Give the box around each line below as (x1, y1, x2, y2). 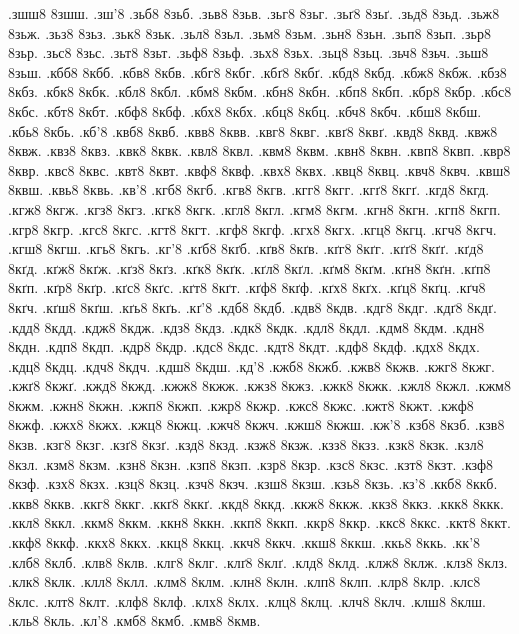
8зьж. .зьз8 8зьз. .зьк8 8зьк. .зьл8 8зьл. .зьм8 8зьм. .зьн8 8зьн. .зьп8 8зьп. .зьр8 (8, 22, 491, 43)
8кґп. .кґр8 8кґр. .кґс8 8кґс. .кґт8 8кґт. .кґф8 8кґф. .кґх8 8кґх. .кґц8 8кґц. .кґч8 (8, 277, 486, 298)
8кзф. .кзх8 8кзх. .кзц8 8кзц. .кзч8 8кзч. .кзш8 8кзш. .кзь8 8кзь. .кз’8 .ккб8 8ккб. (8, 473, 498, 494)
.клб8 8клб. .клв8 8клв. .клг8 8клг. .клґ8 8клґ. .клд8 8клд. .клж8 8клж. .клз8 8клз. (8, 551, 508, 572)
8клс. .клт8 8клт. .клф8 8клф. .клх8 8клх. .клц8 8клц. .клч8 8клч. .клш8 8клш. (8, 590, 487, 611)
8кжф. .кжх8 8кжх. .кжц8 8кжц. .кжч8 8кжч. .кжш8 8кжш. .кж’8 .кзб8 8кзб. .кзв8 (8, 414, 505, 435)
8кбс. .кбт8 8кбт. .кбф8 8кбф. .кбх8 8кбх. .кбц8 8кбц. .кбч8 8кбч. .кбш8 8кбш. (8, 100, 482, 121)
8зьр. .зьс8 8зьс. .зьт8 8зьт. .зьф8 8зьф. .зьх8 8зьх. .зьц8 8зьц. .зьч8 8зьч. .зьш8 (8, 42, 489, 63)
